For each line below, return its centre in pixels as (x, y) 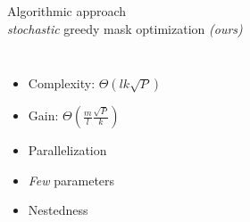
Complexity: (62, 83)
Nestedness (58, 210)
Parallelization (67, 150)
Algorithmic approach (67, 11)
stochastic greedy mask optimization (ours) (125, 28)
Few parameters (71, 180)
